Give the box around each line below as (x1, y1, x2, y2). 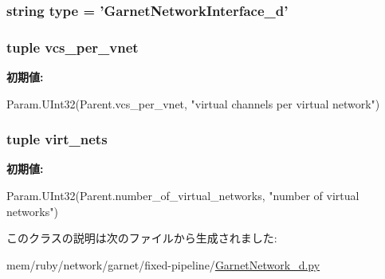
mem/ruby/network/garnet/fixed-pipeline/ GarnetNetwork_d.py (6, 256, 320, 273)
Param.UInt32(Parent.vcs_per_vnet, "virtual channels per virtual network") (6, 95, 380, 112)
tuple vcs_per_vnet (6, 37, 139, 57)
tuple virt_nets (6, 129, 108, 149)
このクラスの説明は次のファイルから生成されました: (6, 230, 277, 246)
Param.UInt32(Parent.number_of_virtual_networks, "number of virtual (6, 187, 359, 204)
